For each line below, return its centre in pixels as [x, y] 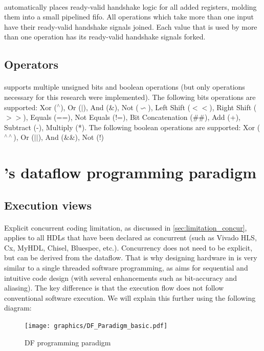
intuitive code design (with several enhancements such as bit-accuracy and [121, 277]
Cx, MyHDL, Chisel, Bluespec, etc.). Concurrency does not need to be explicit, [128, 247]
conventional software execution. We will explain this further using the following [130, 297]
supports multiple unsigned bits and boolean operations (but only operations [125, 87]
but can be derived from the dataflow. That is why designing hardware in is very [131, 257]
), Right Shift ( [233, 107]
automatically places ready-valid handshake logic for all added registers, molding [130, 6]
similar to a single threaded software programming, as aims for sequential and [126, 268]
